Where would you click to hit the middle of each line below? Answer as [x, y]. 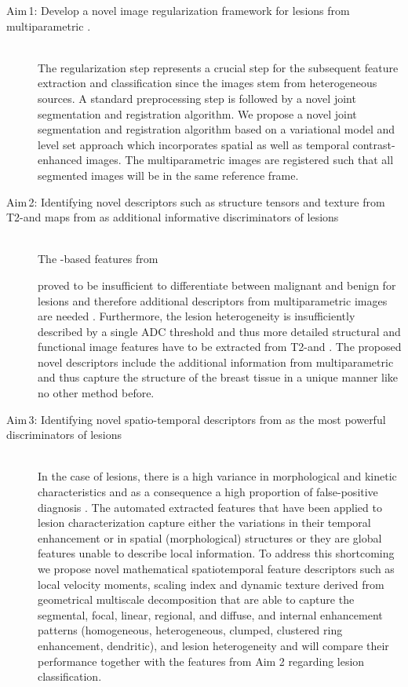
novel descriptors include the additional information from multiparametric [216, 362]
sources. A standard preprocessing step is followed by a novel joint [197, 98]
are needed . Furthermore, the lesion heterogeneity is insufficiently [197, 316]
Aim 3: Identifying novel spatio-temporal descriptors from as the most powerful [196, 419]
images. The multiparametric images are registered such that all [240, 160]
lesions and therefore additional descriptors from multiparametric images [213, 300]
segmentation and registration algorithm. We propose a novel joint [197, 113]
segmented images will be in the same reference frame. [168, 175]
